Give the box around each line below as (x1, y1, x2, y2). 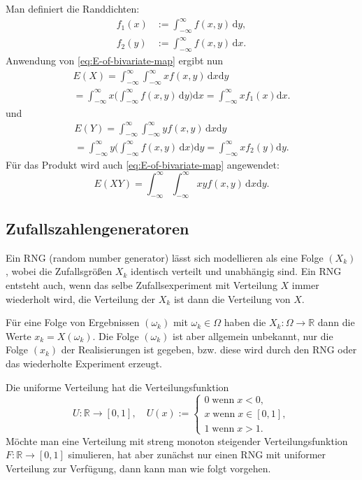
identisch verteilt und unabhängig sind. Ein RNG (130, 264, 342, 278)
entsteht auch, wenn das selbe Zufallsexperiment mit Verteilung (6, 278, 277, 292)
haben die (224, 315, 266, 330)
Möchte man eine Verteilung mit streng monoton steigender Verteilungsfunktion (6, 433, 348, 448)
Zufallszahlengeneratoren (6, 218, 189, 239)
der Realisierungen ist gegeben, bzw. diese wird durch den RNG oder (61, 342, 357, 357)
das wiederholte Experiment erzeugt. (6, 356, 162, 370)
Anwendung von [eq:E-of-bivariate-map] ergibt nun (6, 53, 224, 68)
